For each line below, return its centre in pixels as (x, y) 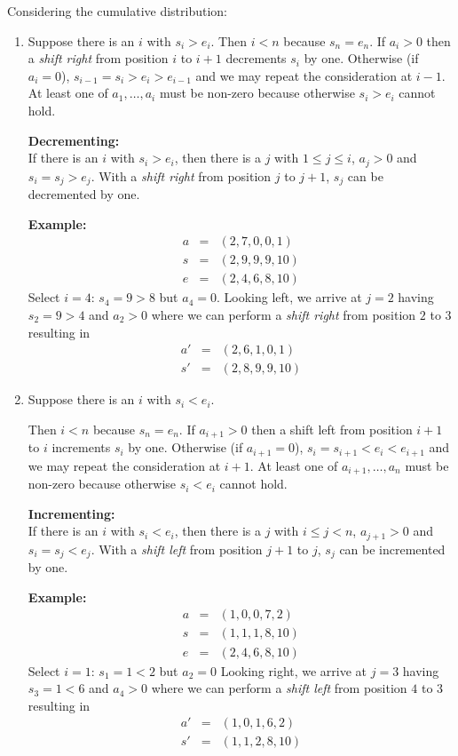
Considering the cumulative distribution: (117, 11)
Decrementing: (74, 140)
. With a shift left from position (177, 549)
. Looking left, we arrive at (289, 297)
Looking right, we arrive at (294, 670)
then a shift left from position (332, 429)
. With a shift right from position (181, 175)
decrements (256, 58)
